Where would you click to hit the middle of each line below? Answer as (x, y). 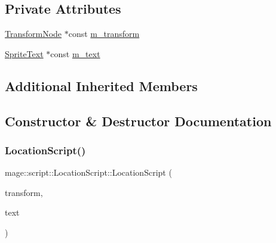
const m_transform (104, 34)
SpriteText (24, 53)
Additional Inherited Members (101, 85)
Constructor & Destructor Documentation (138, 121)
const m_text (75, 53)
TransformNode (33, 34)
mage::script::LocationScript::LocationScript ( (88, 172)
